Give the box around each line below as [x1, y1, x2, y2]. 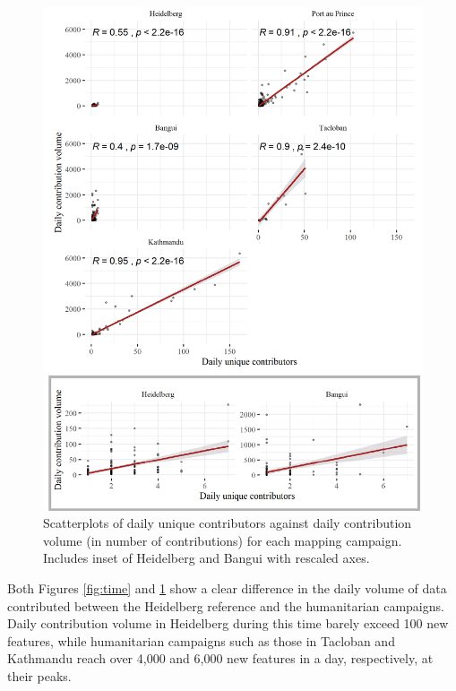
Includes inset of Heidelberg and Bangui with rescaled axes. [43, 548, 370, 567]
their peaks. [7, 667, 72, 686]
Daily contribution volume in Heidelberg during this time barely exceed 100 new [7, 614, 449, 633]
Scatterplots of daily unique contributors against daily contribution [43, 514, 412, 532]
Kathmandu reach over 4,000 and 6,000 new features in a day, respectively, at [7, 649, 434, 668]
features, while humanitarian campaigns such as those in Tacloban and [7, 631, 395, 650]
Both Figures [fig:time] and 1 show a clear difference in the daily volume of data [7, 579, 447, 598]
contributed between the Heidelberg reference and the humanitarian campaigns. [7, 596, 444, 615]
